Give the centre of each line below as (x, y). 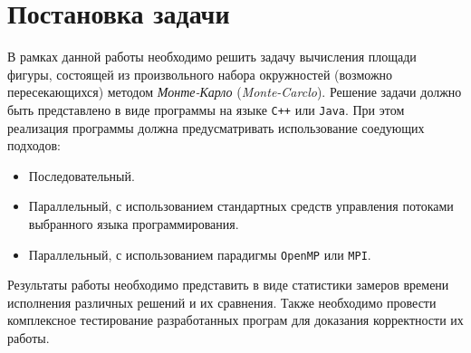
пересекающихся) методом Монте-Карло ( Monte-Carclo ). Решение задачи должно (235, 92)
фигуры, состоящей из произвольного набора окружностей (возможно (200, 74)
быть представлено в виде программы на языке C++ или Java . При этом (206, 109)
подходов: (34, 145)
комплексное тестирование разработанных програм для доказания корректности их (235, 320)
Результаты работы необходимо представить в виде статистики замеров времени (228, 285)
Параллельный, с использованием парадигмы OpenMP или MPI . (200, 254)
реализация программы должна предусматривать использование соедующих (216, 127)
